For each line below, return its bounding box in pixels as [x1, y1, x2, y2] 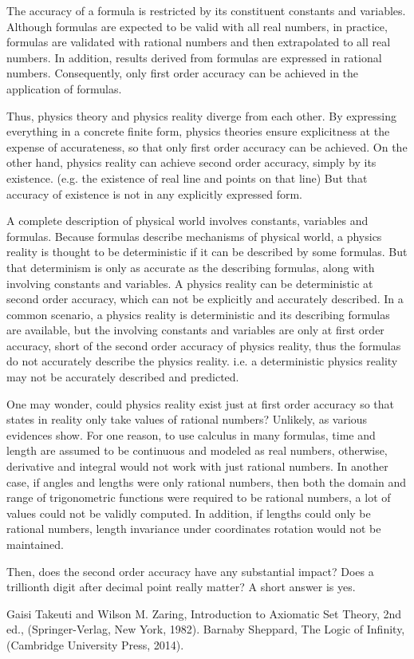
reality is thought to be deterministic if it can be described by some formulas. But [6, 243, 408, 260]
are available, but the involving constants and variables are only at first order [6, 322, 384, 338]
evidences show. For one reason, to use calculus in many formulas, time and [6, 426, 376, 443]
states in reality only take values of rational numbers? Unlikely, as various [6, 411, 368, 428]
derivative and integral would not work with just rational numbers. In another [6, 458, 388, 475]
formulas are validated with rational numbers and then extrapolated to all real [6, 34, 391, 50]
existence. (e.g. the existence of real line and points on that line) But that [6, 169, 368, 186]
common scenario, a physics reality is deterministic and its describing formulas [6, 306, 390, 322]
